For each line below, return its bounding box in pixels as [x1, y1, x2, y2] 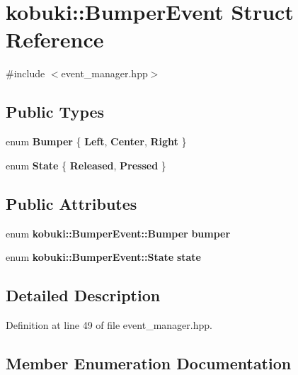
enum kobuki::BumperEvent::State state [6, 250, 201, 264]
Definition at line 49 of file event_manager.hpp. [6, 317, 212, 332]
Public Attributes [6, 192, 137, 214]
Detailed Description [6, 284, 161, 306]
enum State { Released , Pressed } [6, 157, 166, 172]
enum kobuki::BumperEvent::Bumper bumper [6, 225, 231, 240]
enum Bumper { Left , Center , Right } [6, 134, 187, 149]
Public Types [6, 101, 105, 123]
